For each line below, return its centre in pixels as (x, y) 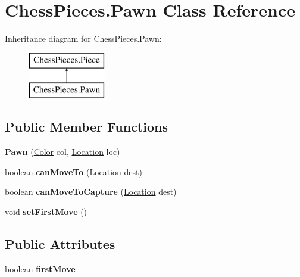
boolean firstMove (40, 268)
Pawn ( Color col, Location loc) (62, 152)
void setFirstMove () (46, 211)
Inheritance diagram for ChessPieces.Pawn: (83, 38)
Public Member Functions (86, 127)
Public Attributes (60, 243)
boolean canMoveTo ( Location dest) (74, 171)
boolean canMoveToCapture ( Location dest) (91, 192)
